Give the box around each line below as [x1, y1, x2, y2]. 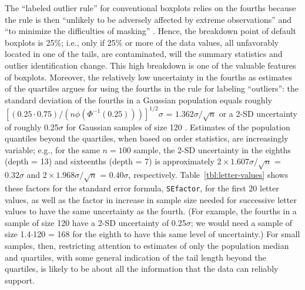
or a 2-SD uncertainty [219, 107, 297, 119]
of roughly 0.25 [5, 120, 59, 133]
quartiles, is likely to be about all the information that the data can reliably [5, 262, 279, 275]
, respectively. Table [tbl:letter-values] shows [128, 168, 289, 181]
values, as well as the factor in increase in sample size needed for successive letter [5, 193, 297, 205]
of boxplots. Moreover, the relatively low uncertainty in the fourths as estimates [5, 70, 293, 83]
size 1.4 [5, 228, 31, 240]
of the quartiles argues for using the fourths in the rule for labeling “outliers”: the [5, 82, 299, 95]
